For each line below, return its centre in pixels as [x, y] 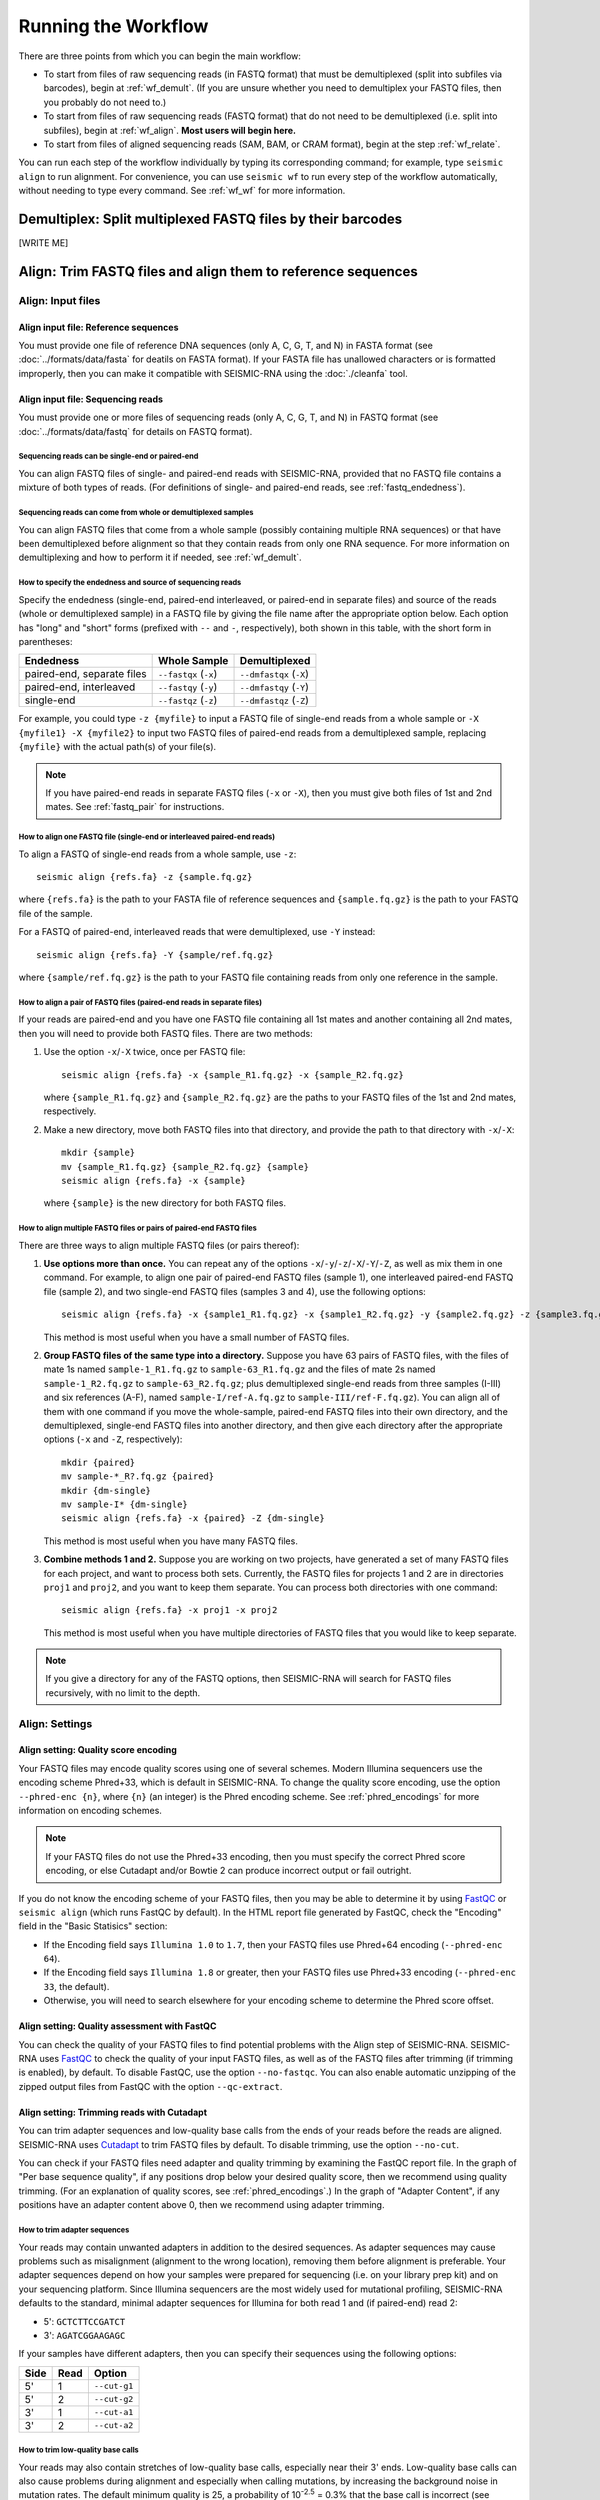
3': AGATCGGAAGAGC [84, 2335]
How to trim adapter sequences [74, 2230]
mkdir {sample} [98, 1153]
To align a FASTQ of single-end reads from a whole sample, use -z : [157, 854]
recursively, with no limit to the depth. [123, 1692]
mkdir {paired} [98, 1462]
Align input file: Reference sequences [98, 327]
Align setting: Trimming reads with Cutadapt [113, 2112]
